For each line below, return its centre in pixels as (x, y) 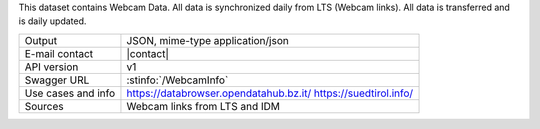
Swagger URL (57, 80)
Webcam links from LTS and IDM (203, 106)
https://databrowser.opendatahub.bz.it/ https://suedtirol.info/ (270, 93)
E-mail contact (59, 53)
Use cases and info (70, 93)
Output (41, 40)
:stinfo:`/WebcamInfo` (177, 80)
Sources (44, 106)
